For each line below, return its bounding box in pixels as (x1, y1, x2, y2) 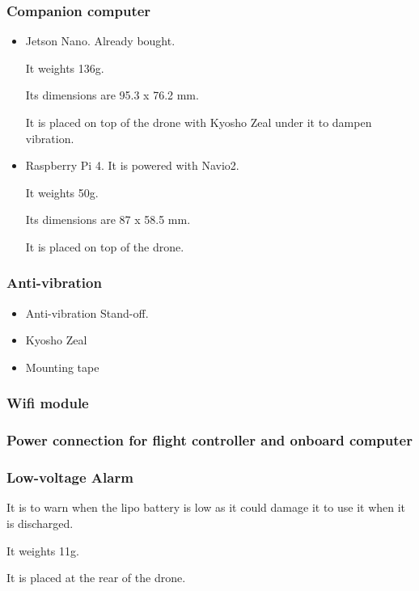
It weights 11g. (6, 542, 79, 559)
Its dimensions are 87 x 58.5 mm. (25, 211, 191, 228)
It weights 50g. (25, 184, 99, 201)
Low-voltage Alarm (6, 467, 133, 488)
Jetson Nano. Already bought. (25, 32, 176, 49)
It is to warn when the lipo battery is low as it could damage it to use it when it (6, 499, 406, 516)
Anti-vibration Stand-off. (25, 304, 149, 321)
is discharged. (6, 515, 74, 532)
